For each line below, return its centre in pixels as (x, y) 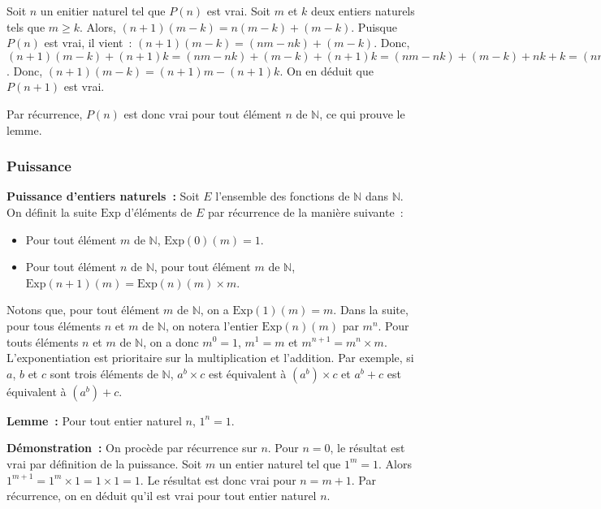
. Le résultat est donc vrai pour (218, 479)
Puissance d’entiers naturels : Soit (103, 196)
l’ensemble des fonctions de (283, 196)
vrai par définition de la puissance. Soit (104, 463)
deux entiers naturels (363, 11)
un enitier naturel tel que (103, 11)
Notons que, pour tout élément (83, 310)
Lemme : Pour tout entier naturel (94, 420)
